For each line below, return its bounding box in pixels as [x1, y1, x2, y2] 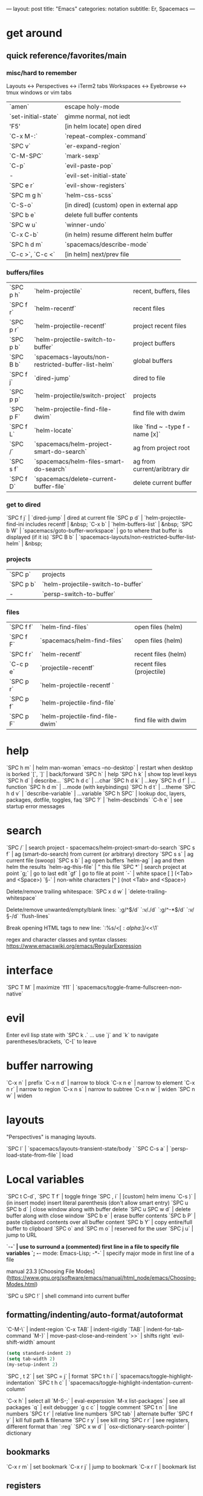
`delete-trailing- [127, 888, 167, 895]
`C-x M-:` [9, 131, 38, 140]
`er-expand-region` [64, 142, 122, 150]
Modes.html [6, 1280, 36, 1288]
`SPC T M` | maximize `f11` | [6, 983, 74, 991]
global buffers [132, 357, 173, 365]
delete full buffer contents [64, 210, 138, 219]
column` [6, 1386, 27, 1393]
